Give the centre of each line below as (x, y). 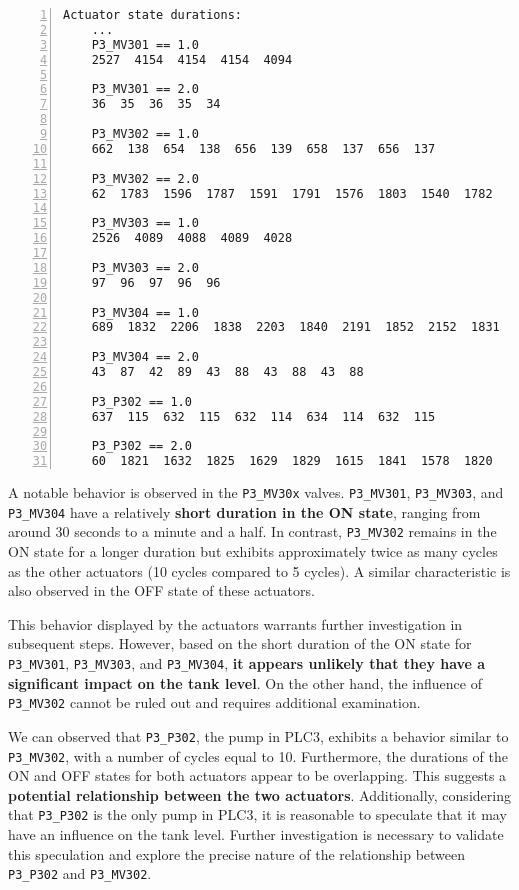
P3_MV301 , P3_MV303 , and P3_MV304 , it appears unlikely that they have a (247, 663)
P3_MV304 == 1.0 (145, 312)
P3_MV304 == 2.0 (145, 357)
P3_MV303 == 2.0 (145, 267)
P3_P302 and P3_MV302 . (80, 873)
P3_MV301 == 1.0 (145, 44)
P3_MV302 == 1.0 (145, 134)
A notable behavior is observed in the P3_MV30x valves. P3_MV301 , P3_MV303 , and (256, 492)
